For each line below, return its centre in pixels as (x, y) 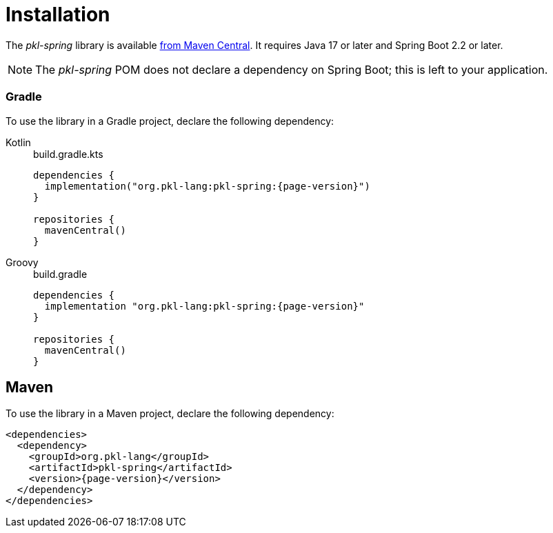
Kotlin (18, 142)
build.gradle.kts (68, 154)
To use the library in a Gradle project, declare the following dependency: (170, 121)
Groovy (22, 262)
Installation (58, 14)
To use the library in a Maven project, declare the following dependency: (170, 414)
